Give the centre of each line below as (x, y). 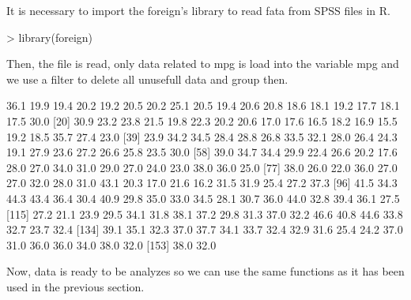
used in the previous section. (75, 286)
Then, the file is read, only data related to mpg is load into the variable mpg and (203, 64)
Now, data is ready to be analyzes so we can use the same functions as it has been (205, 271)
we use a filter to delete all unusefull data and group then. (147, 79)
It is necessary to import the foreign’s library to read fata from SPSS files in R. (199, 10)
